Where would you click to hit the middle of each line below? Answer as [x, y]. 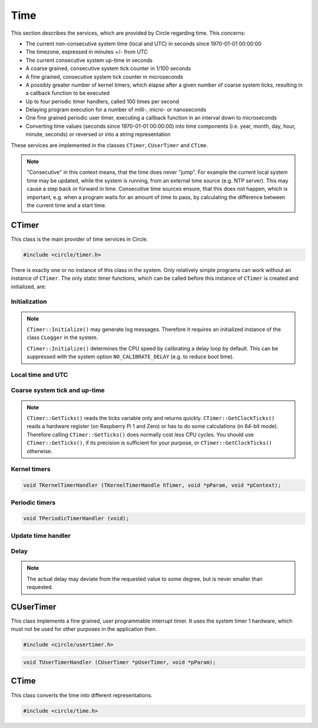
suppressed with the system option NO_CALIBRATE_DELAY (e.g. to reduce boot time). [130, 357]
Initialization [29, 302]
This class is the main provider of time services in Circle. [79, 239]
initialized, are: [29, 286]
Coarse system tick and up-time [58, 391]
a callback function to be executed [68, 93]
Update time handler [41, 535]
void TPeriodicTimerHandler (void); [76, 519]
